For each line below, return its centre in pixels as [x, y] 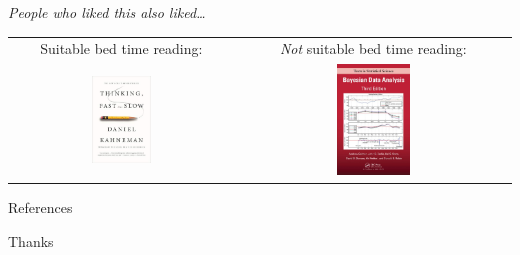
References [40, 207]
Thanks [31, 240]
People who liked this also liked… [107, 12]
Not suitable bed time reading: [373, 48]
